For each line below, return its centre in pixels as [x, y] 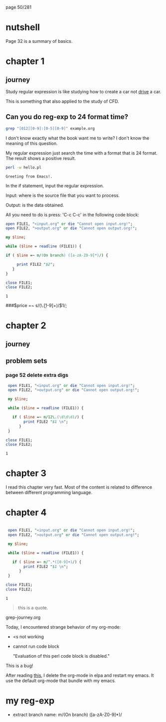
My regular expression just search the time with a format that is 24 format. [82, 153]
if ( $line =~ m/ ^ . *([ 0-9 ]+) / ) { [47, 562]
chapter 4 [26, 513]
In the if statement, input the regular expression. [55, 185]
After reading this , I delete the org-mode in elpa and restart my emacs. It [80, 675]
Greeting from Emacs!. [29, 177]
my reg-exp [30, 701]
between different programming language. [49, 493]
